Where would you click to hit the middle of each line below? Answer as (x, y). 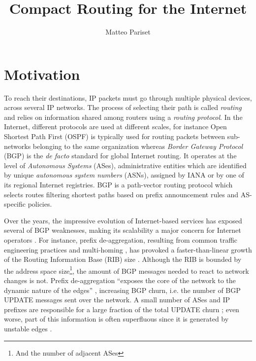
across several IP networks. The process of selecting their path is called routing (123, 107)
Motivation (42, 74)
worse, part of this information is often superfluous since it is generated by (116, 319)
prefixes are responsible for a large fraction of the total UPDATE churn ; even (122, 309)
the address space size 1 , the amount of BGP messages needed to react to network (127, 270)
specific (15, 204)
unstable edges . (28, 328)
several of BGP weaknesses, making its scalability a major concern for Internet (123, 230)
